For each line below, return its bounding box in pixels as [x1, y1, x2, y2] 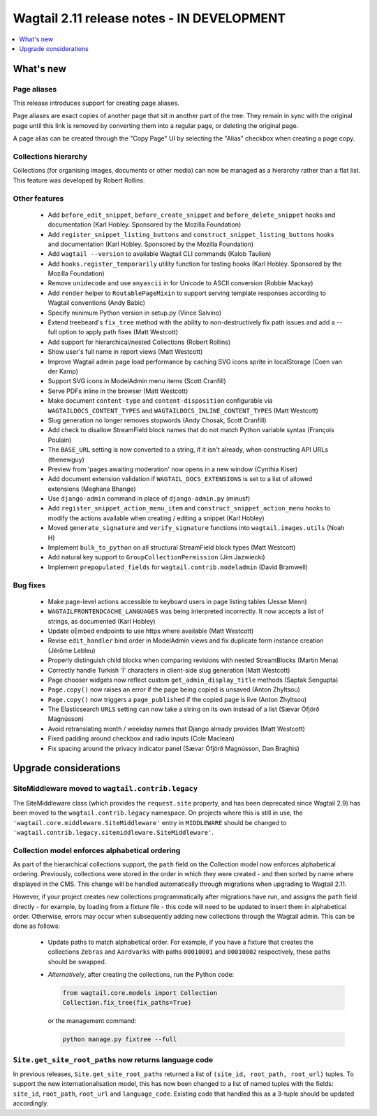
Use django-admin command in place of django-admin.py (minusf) [47, 494, 251, 503]
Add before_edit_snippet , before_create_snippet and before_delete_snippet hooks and [47, 210, 336, 219]
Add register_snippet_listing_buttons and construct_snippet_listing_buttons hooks [47, 230, 334, 238]
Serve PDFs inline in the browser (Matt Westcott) [47, 387, 188, 395]
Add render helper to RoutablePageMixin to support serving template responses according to [47, 289, 326, 297]
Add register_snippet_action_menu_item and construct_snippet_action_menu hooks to [47, 504, 331, 513]
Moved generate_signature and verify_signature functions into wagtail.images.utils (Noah [47, 524, 345, 532]
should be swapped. [47, 957, 107, 966]
